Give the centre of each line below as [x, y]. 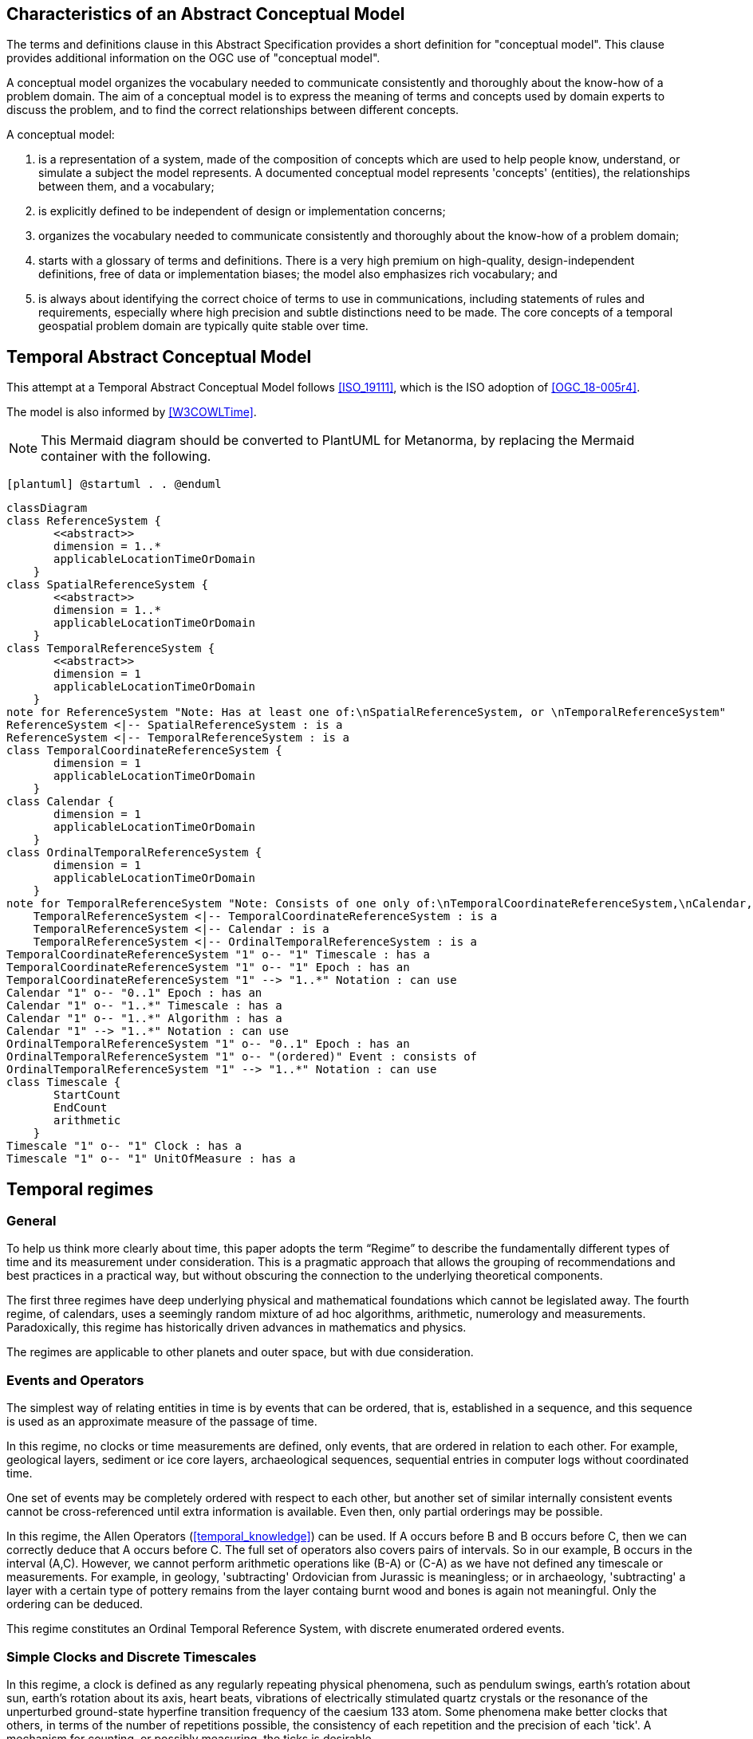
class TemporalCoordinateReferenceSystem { [144, 751]
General [32, 1221]
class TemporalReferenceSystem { [111, 649]
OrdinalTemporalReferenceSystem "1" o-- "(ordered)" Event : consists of [242, 1057]
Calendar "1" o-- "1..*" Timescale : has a [144, 1006]
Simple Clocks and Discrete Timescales [132, 1656]
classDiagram [47, 508]
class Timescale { [64, 1082]
